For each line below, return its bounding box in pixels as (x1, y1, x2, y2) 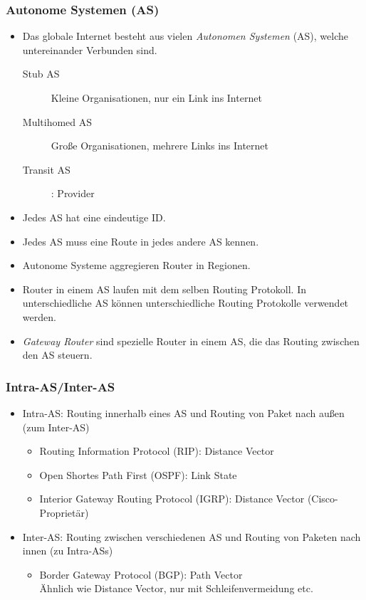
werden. (22, 309, 56, 324)
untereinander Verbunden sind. (22, 42, 157, 57)
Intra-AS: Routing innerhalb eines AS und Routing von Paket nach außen (22, 405, 345, 420)
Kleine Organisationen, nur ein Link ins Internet (51, 90, 262, 105)
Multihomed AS (22, 114, 93, 129)
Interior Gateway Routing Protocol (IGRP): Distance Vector (39, 491, 305, 506)
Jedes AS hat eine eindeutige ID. (22, 209, 166, 224)
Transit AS (22, 162, 70, 177)
